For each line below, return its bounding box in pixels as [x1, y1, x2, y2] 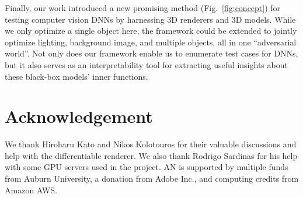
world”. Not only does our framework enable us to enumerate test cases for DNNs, [5, 47, 298, 59]
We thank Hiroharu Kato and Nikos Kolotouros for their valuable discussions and [5, 138, 297, 150]
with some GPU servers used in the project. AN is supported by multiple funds [5, 161, 288, 173]
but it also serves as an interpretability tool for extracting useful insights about [5, 58, 288, 70]
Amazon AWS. [5, 183, 57, 196]
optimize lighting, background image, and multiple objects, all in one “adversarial [5, 36, 297, 48]
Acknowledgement [5, 104, 153, 128]
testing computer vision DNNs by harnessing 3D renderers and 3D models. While [5, 13, 296, 25]
